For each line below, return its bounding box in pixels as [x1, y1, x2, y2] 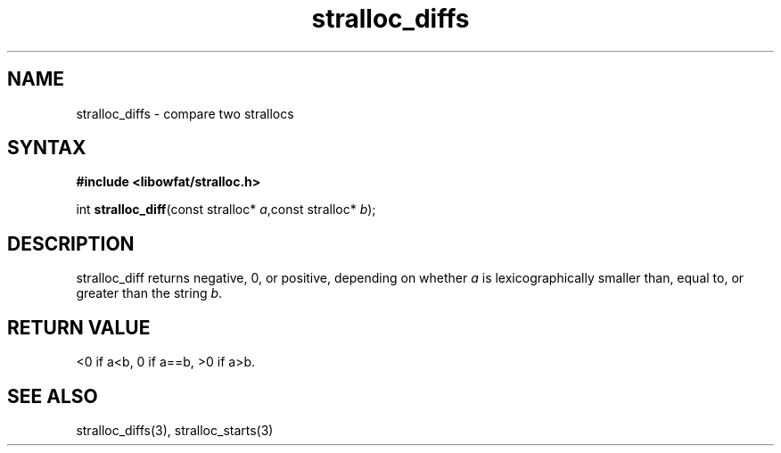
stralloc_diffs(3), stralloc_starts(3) [76, 422, 274, 438]
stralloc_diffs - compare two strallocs [76, 105, 294, 121]
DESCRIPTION [7, 232, 135, 255]
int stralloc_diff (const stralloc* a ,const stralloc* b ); [76, 202, 376, 218]
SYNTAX [7, 136, 86, 160]
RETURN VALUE [7, 316, 151, 339]
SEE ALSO [7, 384, 98, 408]
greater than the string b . [76, 285, 223, 301]
